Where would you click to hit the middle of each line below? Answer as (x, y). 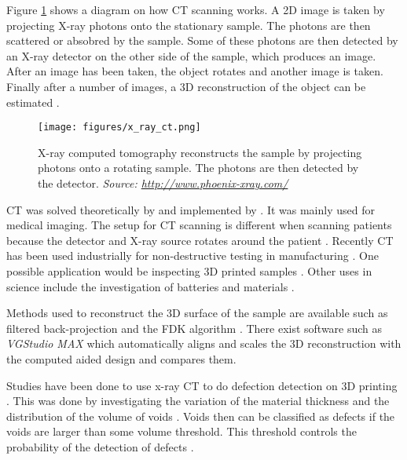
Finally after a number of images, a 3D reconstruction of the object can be (186, 86)
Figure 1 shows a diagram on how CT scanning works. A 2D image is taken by (196, 9)
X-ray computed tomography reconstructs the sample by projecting (200, 152)
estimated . (33, 102)
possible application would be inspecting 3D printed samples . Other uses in (189, 270)
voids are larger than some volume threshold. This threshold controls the (181, 431)
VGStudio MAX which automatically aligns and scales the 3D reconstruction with (204, 343)
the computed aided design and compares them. (121, 358)
